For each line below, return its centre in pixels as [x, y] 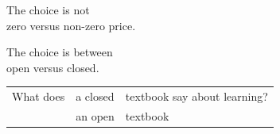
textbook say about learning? [196, 96]
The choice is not [48, 10]
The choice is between [60, 52]
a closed [95, 96]
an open [95, 115]
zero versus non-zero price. [71, 25]
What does [39, 96]
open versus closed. [53, 67]
